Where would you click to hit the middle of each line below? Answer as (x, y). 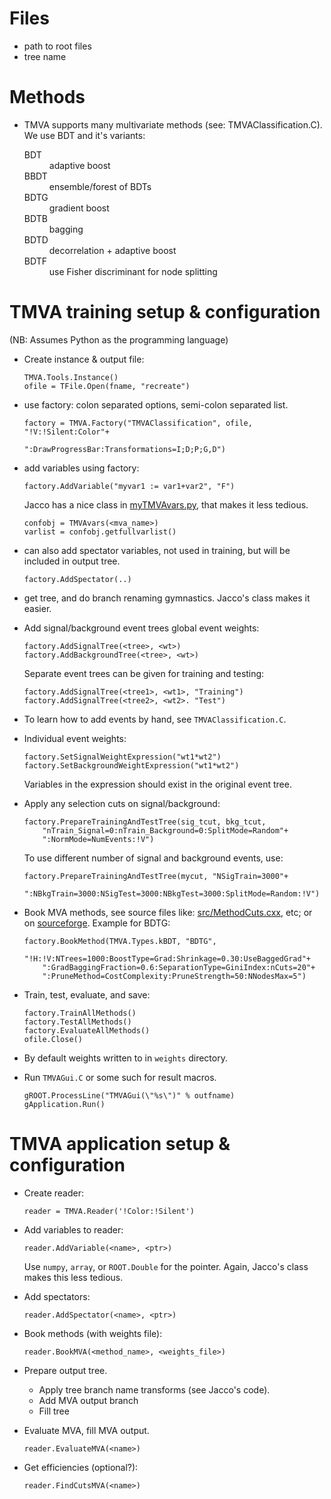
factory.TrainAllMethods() (80, 1013)
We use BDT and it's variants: (84, 135)
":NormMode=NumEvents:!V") (98, 839)
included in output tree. (72, 561)
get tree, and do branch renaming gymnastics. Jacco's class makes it (167, 598)
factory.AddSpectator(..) (77, 579)
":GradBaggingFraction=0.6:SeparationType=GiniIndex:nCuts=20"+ (179, 967)
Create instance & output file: (84, 359)
